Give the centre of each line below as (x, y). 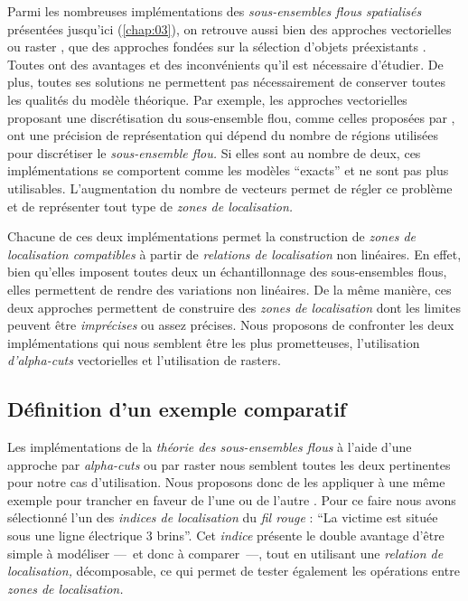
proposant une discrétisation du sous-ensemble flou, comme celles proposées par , (231, 117)
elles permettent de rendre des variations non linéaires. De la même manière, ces (229, 289)
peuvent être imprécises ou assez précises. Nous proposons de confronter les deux (231, 325)
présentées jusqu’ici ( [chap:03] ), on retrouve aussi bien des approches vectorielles (229, 28)
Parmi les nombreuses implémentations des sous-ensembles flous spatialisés (215, 11)
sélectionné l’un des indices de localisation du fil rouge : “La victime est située (223, 517)
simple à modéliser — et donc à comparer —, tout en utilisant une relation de (225, 553)
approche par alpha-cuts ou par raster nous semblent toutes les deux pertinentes (229, 464)
